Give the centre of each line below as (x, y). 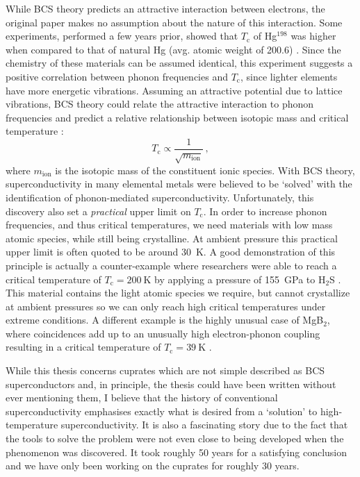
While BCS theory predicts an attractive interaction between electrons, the (165, 8)
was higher (313, 36)
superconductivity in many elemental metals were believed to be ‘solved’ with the (179, 184)
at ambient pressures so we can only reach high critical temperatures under (166, 306)
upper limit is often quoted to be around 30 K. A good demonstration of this (171, 252)
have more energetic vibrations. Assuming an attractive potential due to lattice (174, 90)
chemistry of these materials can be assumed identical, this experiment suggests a (179, 63)
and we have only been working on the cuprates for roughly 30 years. (153, 466)
